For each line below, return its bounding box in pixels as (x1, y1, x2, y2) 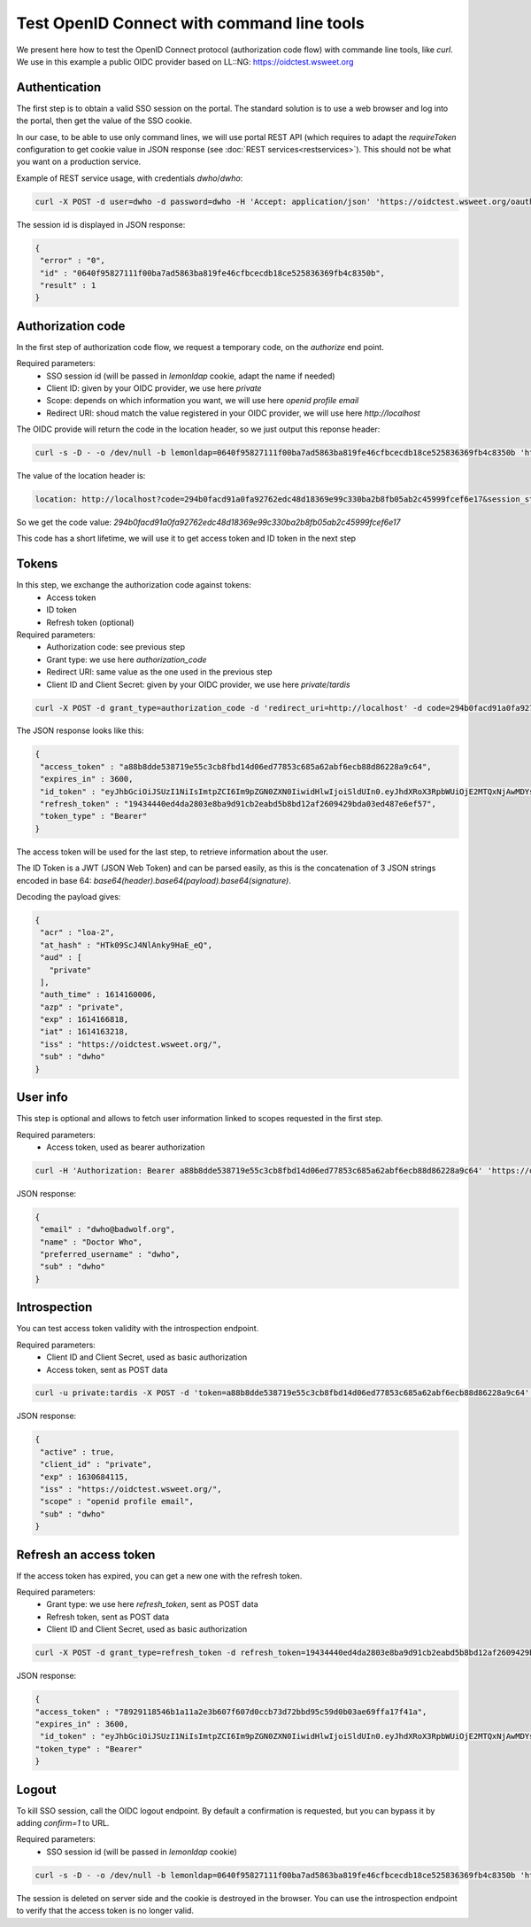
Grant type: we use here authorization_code (46, 654, 207, 665)
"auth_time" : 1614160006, (40, 989, 157, 1000)
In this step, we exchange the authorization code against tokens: (16, 580, 251, 590)
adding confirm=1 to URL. (16, 1818, 110, 1829)
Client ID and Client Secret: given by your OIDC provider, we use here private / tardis (46, 679, 350, 690)
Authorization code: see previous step (46, 642, 186, 652)
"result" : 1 (40, 280, 96, 290)
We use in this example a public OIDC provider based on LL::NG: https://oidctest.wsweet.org (16, 56, 354, 66)
